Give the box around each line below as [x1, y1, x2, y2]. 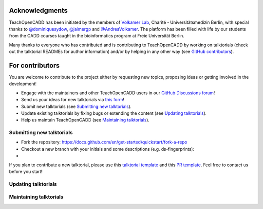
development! [9, 81, 37, 87]
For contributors [9, 61, 60, 70]
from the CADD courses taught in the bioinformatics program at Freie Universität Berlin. [9, 33, 185, 39]
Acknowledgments [9, 6, 68, 15]
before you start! [9, 169, 43, 174]
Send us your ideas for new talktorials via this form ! [21, 97, 124, 103]
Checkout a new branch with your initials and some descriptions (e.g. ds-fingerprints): [21, 146, 194, 152]
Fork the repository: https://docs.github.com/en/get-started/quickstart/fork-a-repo [21, 139, 188, 145]
